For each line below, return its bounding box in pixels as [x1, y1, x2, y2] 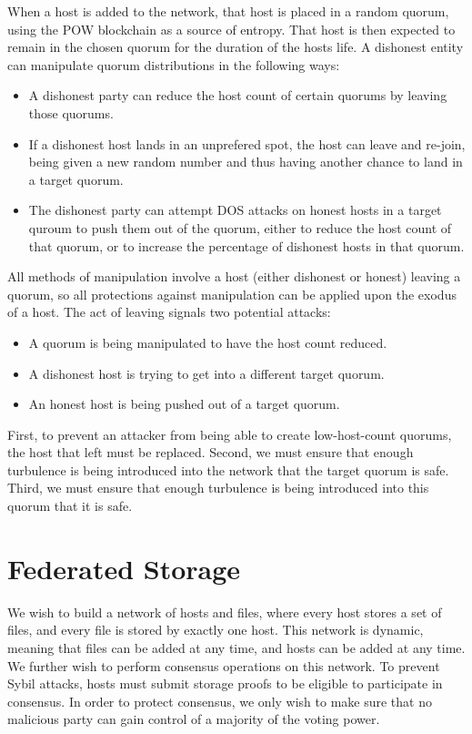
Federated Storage [7, 549, 241, 586]
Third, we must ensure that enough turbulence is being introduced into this [7, 478, 429, 497]
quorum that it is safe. [7, 496, 133, 515]
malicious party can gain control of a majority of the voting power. [7, 709, 380, 729]
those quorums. [28, 103, 114, 122]
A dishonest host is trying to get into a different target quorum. [28, 363, 385, 382]
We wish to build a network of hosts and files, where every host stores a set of [7, 602, 442, 621]
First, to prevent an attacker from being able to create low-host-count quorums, [7, 424, 452, 443]
